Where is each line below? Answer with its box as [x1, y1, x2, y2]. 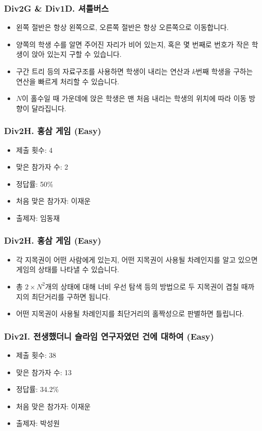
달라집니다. [31, 103, 67, 113]
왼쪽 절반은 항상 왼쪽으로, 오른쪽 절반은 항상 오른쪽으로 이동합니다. [16, 22, 229, 32]
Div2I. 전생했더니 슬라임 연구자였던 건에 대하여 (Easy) [4, 329, 214, 342]
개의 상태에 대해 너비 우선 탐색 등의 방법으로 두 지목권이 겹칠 [45, 281, 239, 291]
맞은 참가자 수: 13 [16, 367, 72, 377]
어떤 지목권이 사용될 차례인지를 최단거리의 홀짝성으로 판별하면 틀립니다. [16, 308, 244, 319]
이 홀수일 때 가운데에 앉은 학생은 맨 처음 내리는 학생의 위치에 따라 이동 [22, 93, 247, 104]
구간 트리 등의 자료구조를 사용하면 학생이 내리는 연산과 [16, 66, 190, 76]
